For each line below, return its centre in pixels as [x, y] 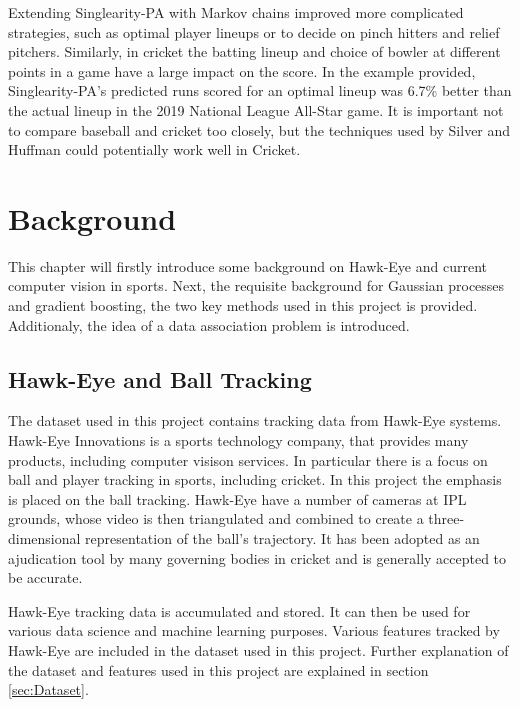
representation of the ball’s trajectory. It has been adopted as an [282, 538]
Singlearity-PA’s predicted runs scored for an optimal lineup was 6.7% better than [260, 90]
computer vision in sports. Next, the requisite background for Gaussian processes [256, 285]
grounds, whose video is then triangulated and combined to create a [216, 518]
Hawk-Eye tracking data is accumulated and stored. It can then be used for [239, 610]
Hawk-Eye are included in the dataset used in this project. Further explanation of [258, 649]
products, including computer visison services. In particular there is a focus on [248, 459]
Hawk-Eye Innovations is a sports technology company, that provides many [238, 440]
